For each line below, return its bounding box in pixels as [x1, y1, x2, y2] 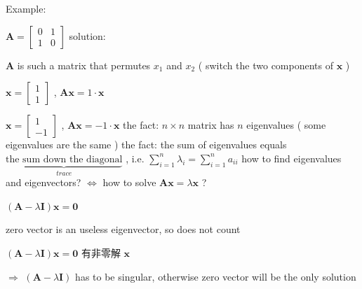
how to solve [102, 175, 156, 190]
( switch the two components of [198, 57, 334, 72]
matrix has [187, 118, 234, 132]
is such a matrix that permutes [17, 57, 151, 72]
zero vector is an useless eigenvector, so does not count [6, 222, 241, 237]
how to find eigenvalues [241, 150, 342, 165]
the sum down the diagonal [6, 154, 123, 164]
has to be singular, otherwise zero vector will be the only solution [75, 269, 356, 283]
